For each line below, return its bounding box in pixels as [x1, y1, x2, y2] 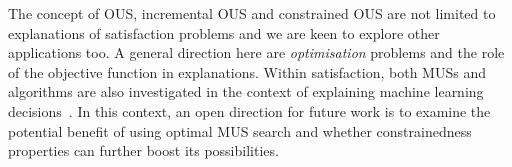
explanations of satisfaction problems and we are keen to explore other [8, 22, 440, 43]
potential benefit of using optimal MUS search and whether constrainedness [8, 120, 472, 141]
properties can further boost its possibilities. [8, 140, 279, 161]
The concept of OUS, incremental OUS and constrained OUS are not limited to [8, 3, 496, 23]
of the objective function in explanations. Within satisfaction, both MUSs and [8, 61, 486, 82]
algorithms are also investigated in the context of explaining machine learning [8, 81, 484, 102]
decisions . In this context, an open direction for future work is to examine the [8, 100, 491, 121]
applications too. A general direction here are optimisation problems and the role [8, 42, 505, 63]
